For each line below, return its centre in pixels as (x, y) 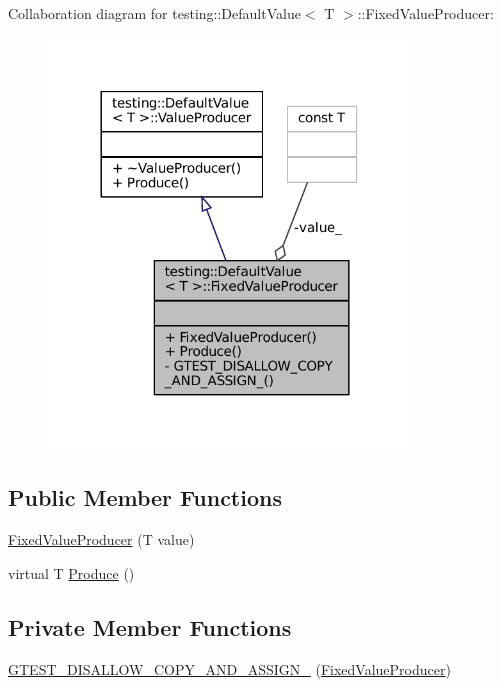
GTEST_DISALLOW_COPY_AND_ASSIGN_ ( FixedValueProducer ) (229, 668)
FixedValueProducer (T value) (101, 539)
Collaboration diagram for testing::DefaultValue (154, 13)
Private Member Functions (150, 626)
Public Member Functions (145, 497)
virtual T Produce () (71, 572)
